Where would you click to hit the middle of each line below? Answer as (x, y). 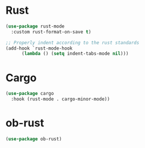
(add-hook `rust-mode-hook (39, 48)
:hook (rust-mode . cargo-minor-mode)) (61, 99)
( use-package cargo (30, 94)
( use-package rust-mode (35, 26)
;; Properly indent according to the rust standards (72, 42)
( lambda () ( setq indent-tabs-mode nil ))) (75, 54)
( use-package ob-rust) (34, 139)
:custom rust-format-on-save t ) (51, 32)
